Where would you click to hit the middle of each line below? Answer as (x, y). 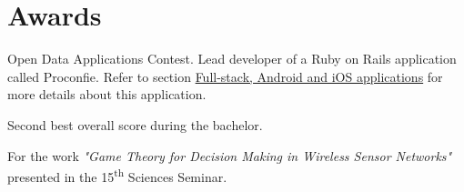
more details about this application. (107, 94)
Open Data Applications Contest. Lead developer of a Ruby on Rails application (232, 59)
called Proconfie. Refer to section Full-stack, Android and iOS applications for (225, 76)
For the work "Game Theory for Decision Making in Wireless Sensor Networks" (230, 155)
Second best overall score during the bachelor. (135, 124)
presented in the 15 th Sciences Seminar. (117, 175)
